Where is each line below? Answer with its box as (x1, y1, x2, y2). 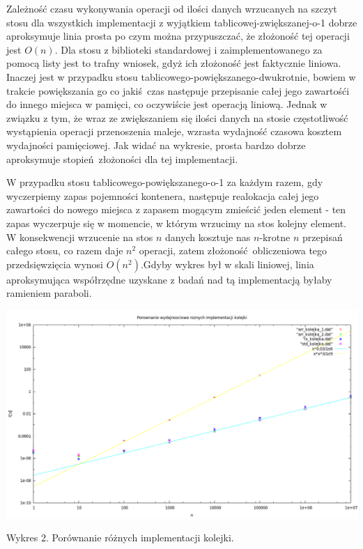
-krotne (259, 229, 291, 244)
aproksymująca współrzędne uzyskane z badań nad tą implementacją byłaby (6, 272, 332, 286)
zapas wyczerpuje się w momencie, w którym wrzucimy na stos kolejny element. (6, 215, 346, 230)
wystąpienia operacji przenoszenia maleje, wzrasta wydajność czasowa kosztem (6, 124, 342, 139)
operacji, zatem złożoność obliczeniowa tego (139, 243, 327, 258)
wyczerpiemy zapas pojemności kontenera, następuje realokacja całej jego (6, 188, 319, 203)
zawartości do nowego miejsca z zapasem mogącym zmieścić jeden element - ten (6, 202, 346, 217)
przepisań (302, 229, 343, 244)
